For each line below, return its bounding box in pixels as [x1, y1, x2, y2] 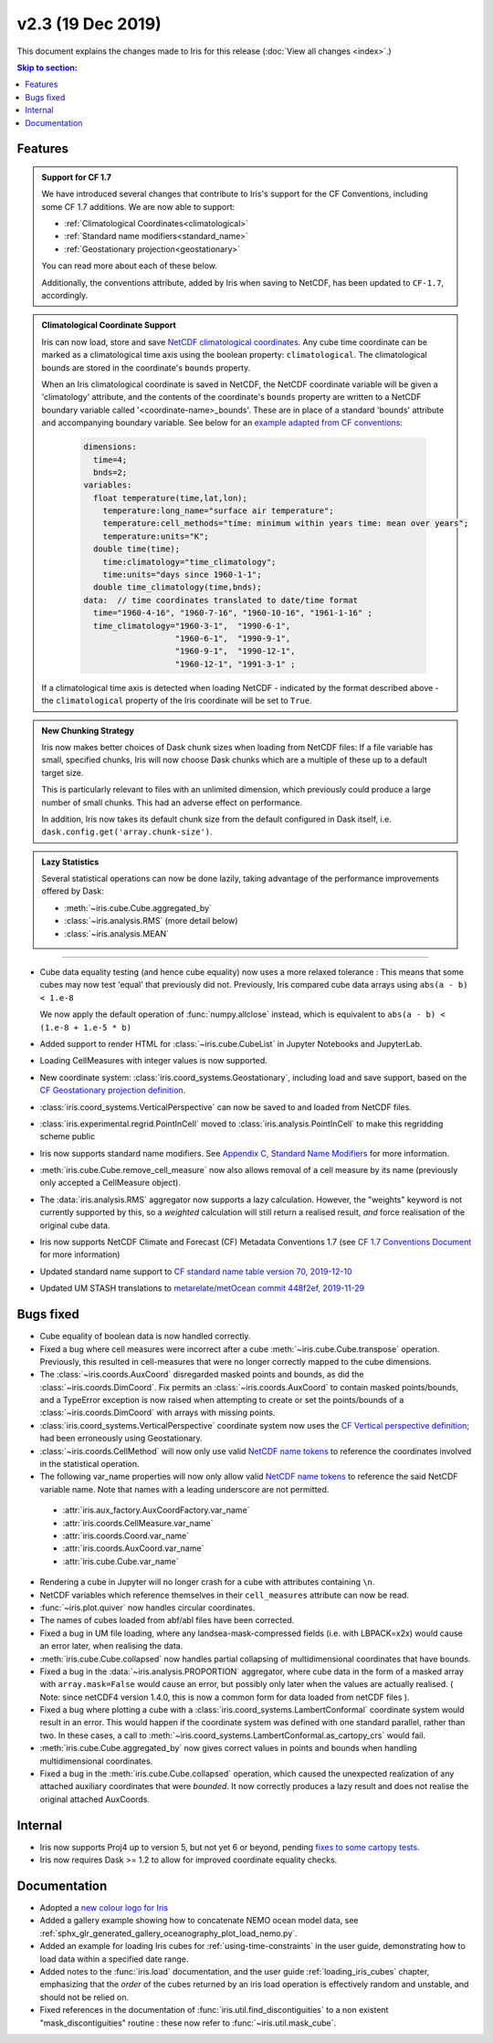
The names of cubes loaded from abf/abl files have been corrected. [39, 1615, 295, 1626]
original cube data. [39, 1220, 110, 1231]
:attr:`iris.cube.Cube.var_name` [62, 1556, 180, 1566]
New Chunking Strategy [41, 725, 134, 736]
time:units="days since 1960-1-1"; [102, 570, 262, 580]
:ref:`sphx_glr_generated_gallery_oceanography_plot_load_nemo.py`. [39, 1927, 298, 1939]
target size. [41, 767, 84, 778]
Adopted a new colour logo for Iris [39, 1902, 169, 1912]
